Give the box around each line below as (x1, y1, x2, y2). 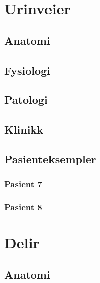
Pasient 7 (4, 178, 42, 190)
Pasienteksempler (4, 151, 96, 166)
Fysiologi (4, 62, 51, 78)
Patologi (4, 92, 48, 107)
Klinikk (4, 122, 43, 137)
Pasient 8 (4, 201, 42, 213)
